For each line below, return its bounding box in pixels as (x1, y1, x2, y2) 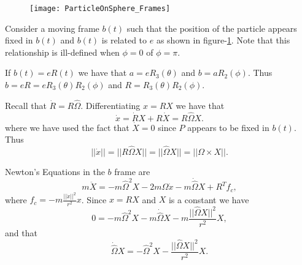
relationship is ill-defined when (5, 45, 120, 58)
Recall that (5, 99, 47, 111)
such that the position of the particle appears (126, 21, 297, 34)
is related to (101, 34, 147, 47)
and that (5, 226, 37, 239)
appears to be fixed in (187, 121, 269, 133)
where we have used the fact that (5, 121, 130, 133)
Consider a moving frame (5, 21, 99, 34)
